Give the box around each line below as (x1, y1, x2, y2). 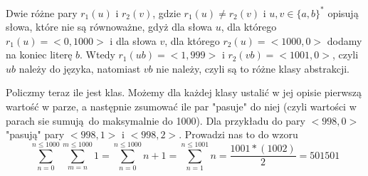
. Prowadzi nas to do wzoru (179, 127, 298, 142)
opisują (327, 5, 359, 20)
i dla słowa (110, 33, 157, 48)
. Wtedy (80, 47, 115, 62)
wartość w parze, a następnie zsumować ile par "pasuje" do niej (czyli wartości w (6, 99, 357, 114)
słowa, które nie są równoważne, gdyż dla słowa (6, 19, 213, 34)
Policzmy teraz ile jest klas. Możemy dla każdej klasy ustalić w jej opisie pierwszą (6, 85, 362, 100)
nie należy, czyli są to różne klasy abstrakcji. (156, 61, 349, 76)
